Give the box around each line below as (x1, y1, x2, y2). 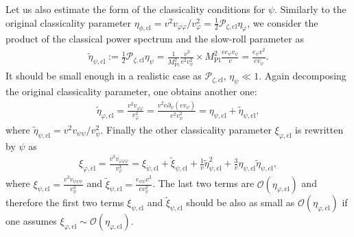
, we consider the (247, 15, 318, 29)
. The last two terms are (152, 176, 255, 190)
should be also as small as (186, 195, 295, 210)
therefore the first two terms (5, 195, 124, 210)
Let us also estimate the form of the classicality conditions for (5, 2, 265, 16)
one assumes (5, 214, 57, 228)
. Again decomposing (259, 68, 346, 83)
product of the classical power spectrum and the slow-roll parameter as (5, 32, 304, 46)
